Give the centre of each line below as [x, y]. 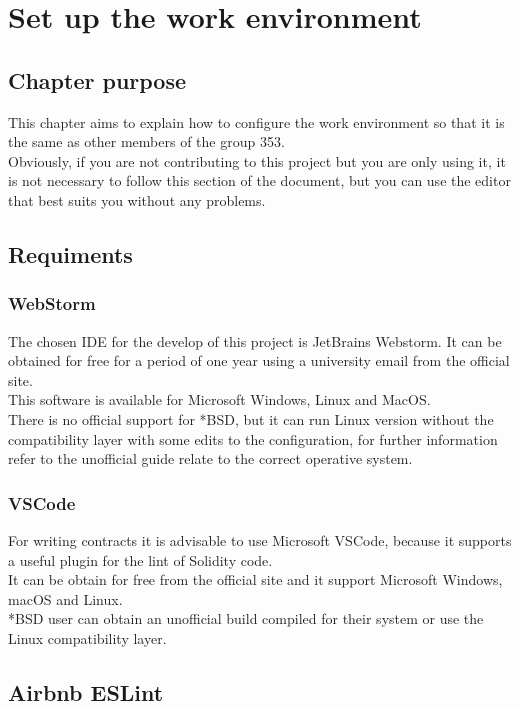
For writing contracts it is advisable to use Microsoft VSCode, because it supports [260, 539]
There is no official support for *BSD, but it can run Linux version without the [251, 418]
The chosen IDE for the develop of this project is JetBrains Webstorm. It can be [255, 340]
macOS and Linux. [65, 598]
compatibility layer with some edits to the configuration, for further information [253, 438]
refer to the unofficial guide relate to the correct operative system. [210, 458]
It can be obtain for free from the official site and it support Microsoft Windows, [255, 579]
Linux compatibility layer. [87, 637]
